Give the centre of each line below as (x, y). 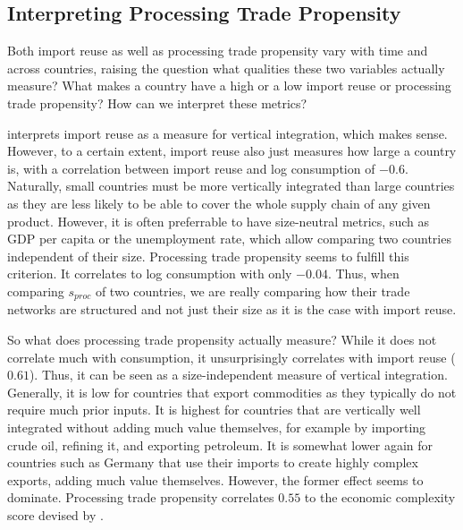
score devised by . (55, 514)
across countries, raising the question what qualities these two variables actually (226, 68)
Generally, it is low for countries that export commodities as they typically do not (232, 392)
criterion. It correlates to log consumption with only (150, 274)
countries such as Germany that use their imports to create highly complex (213, 462)
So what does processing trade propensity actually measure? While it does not (222, 339)
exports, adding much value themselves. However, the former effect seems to (215, 479)
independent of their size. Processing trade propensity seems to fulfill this (208, 256)
